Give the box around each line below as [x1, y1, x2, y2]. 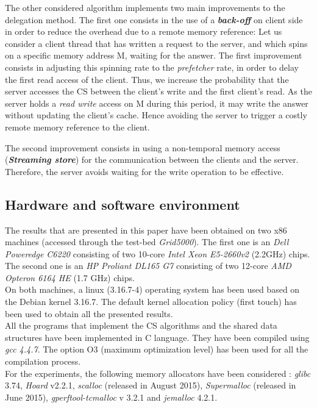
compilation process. [5, 355, 81, 368]
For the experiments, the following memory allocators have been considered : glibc [5, 367, 311, 379]
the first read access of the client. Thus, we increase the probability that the [5, 73, 289, 85]
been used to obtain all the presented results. [5, 307, 173, 320]
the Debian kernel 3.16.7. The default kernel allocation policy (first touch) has [5, 295, 297, 308]
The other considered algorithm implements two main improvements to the [5, 1, 285, 13]
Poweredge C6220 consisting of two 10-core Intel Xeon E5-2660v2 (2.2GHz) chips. [5, 247, 310, 260]
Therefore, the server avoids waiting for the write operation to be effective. [5, 165, 284, 177]
